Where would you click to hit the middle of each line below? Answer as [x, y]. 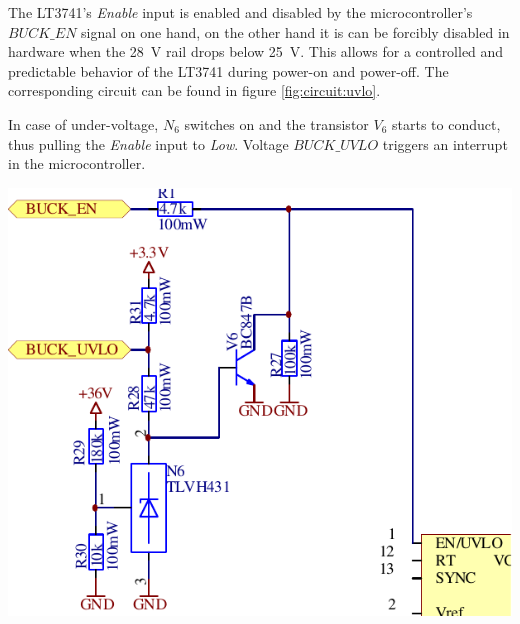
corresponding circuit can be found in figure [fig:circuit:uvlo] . [194, 90]
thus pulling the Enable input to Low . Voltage [148, 143]
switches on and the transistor [276, 123]
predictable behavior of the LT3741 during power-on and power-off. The [228, 70]
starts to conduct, [446, 123]
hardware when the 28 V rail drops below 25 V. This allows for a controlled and [256, 51]
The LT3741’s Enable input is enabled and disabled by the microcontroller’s [240, 12]
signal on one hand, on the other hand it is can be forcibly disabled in [295, 31]
